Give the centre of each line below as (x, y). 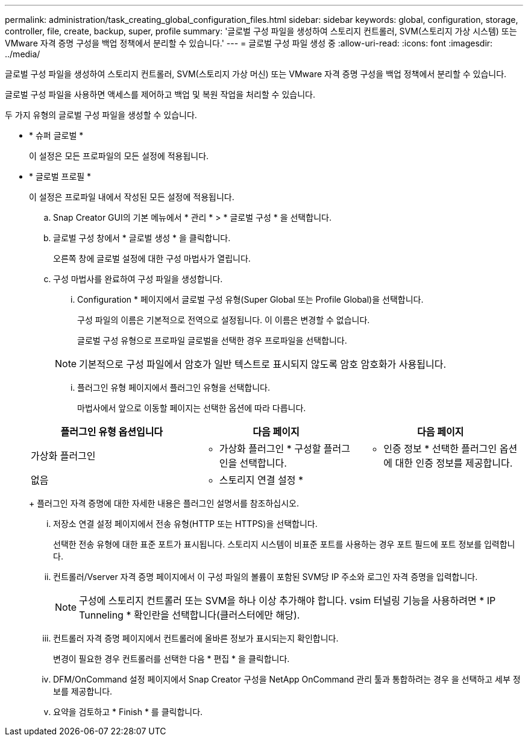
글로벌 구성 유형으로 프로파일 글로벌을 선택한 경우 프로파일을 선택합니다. (212, 340)
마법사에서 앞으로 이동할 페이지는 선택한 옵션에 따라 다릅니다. (192, 408)
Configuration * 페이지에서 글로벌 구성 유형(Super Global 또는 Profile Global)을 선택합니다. (250, 299)
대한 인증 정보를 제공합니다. (454, 463)
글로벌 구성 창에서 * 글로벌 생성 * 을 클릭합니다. (142, 238)
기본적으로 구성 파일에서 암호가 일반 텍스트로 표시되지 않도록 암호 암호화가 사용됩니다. (263, 364)
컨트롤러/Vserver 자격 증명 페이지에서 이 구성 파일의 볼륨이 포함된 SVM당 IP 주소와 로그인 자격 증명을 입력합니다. (266, 577)
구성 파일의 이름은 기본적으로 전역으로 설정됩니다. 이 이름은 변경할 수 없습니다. (224, 320)
